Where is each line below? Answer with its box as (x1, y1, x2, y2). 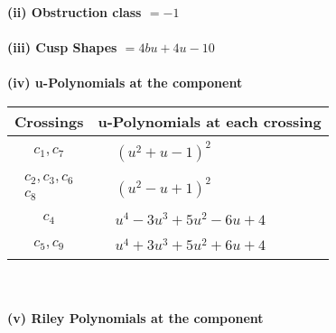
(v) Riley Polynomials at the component (7, 309, 264, 328)
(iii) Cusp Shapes (7, 38, 117, 57)
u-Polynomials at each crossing (98, 110, 322, 132)
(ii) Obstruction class (7, 3, 142, 21)
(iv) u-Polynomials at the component (7, 73, 243, 92)
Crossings (14, 110, 84, 132)
